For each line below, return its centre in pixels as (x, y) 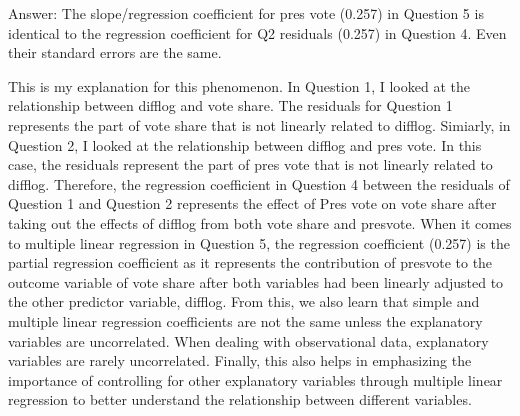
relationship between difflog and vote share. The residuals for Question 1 (230, 105)
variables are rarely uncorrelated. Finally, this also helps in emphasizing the (240, 360)
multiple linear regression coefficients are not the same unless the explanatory (245, 320)
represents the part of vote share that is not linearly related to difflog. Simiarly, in (259, 124)
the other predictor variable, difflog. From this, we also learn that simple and (244, 301)
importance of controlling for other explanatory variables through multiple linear (255, 379)
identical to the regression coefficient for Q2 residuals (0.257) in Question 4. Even (257, 32)
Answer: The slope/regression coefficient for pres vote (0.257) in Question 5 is (246, 13)
